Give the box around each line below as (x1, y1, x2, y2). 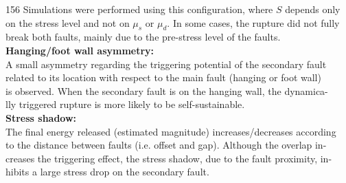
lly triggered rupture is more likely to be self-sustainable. (5, 97, 245, 111)
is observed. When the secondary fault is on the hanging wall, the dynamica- (5, 83, 328, 98)
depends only (285, 2, 341, 16)
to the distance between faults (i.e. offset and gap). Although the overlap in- (5, 138, 327, 152)
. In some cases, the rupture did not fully (167, 15, 340, 30)
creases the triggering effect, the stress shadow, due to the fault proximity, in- (5, 151, 332, 165)
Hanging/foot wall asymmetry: (5, 43, 154, 57)
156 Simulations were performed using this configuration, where (5, 2, 273, 16)
